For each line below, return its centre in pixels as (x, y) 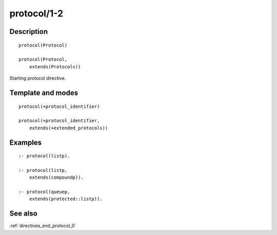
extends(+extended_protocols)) (68, 128)
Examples (26, 142)
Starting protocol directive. (38, 78)
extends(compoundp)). (56, 178)
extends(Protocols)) (55, 66)
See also (24, 214)
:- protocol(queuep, (44, 192)
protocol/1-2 (36, 13)
